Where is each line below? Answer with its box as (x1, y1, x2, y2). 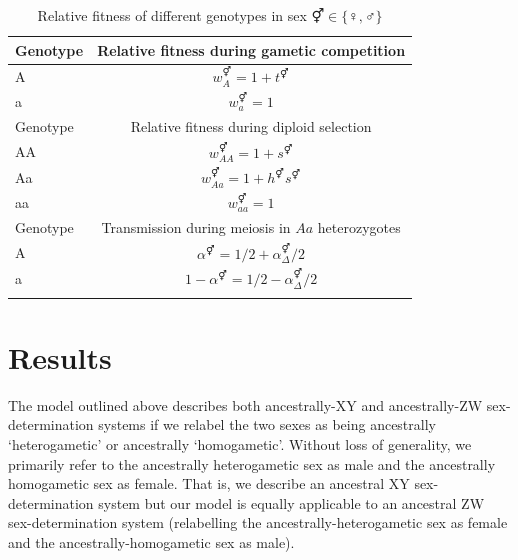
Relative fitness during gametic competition (97, 39, 406, 60)
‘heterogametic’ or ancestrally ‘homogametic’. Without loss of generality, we (8, 433, 472, 454)
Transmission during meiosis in (101, 216, 291, 237)
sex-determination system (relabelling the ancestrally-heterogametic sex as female (8, 512, 508, 533)
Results (8, 336, 112, 377)
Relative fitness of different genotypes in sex (37, 5, 307, 25)
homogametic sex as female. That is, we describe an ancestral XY (8, 473, 410, 494)
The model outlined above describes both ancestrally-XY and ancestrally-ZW (8, 394, 483, 415)
